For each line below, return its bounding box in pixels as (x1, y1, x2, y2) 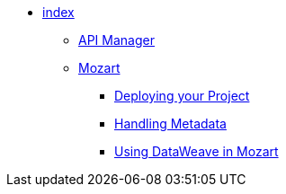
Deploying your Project (114, 88, 250, 103)
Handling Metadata (114, 116, 227, 131)
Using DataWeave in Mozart (114, 144, 279, 159)
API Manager (78, 32, 155, 48)
